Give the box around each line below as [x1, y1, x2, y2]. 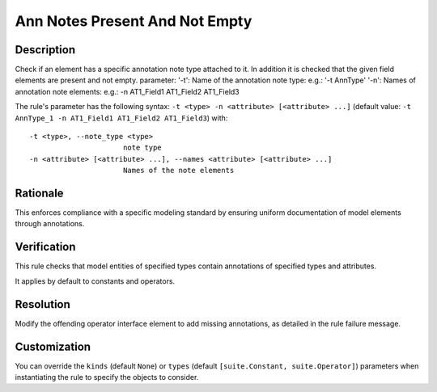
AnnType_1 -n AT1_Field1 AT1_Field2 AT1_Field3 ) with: [15, 113, 228, 123]
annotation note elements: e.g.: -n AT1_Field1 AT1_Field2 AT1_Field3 [15, 86, 240, 96]
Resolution [15, 297, 70, 311]
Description [15, 43, 76, 57]
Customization [15, 339, 91, 353]
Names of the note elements [122, 166, 235, 175]
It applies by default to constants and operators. [15, 276, 176, 286]
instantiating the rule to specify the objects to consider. [15, 372, 199, 381]
